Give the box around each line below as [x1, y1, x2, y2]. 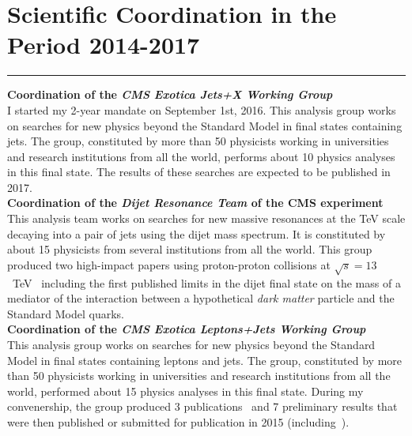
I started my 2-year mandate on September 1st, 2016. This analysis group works [7, 101, 396, 118]
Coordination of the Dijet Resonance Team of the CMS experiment [7, 194, 384, 211]
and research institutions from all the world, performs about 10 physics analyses [7, 148, 395, 164]
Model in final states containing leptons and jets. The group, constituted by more [7, 351, 403, 368]
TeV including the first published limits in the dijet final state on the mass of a [12, 274, 401, 291]
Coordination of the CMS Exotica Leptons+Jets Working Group [7, 321, 366, 337]
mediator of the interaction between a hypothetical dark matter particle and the [7, 290, 395, 306]
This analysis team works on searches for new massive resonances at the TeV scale [7, 210, 406, 227]
